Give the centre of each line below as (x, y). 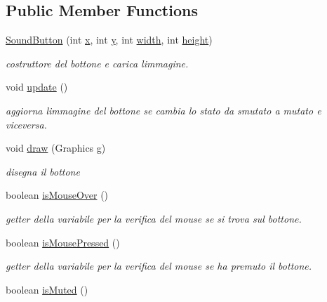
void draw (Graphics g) (56, 148)
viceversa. (26, 124)
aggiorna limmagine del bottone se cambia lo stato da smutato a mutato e (163, 110)
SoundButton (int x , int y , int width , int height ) (109, 40)
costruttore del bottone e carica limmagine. (97, 63)
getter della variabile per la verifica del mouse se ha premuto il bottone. (159, 266)
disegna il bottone (43, 171)
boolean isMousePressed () (63, 242)
